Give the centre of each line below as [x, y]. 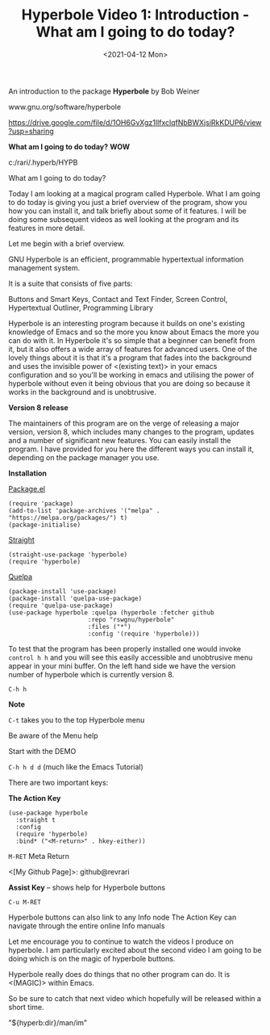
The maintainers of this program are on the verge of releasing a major [124, 423]
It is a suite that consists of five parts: [71, 283]
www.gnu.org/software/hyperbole [65, 107]
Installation [27, 473]
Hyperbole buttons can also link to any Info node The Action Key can [123, 917]
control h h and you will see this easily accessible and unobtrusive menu [131, 657]
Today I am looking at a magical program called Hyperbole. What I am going [134, 193]
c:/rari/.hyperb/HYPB [43, 162]
